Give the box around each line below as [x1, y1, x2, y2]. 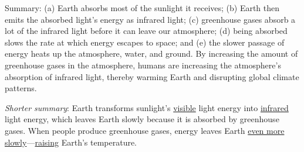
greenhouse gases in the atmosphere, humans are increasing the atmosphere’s [5, 58, 281, 71]
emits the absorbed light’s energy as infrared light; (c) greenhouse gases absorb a [5, 13, 296, 25]
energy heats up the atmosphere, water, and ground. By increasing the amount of [5, 47, 298, 60]
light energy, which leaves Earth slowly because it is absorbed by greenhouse [5, 113, 279, 125]
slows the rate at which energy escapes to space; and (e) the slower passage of [5, 36, 285, 48]
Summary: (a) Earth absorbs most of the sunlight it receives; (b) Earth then [5, 2, 280, 13]
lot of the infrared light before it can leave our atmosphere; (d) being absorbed [5, 25, 288, 37]
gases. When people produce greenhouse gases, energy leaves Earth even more [5, 124, 285, 136]
